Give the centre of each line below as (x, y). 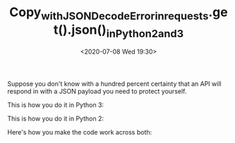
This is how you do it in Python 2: (56, 119)
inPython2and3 (145, 33)
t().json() (80, 30)
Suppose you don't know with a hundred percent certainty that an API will (114, 84)
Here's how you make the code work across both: (80, 132)
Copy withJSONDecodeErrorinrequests (109, 13)
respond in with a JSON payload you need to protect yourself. (97, 92)
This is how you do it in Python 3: (56, 105)
